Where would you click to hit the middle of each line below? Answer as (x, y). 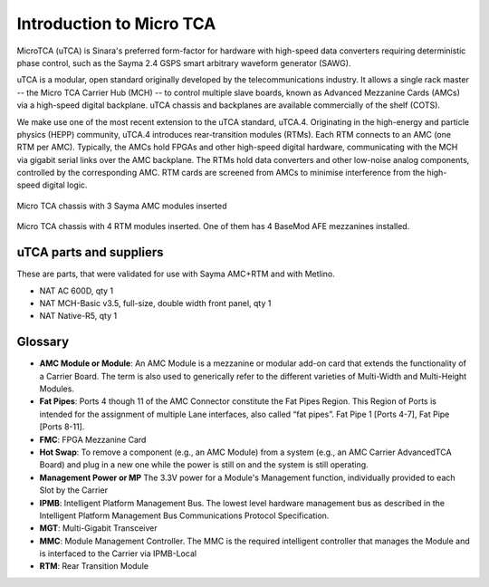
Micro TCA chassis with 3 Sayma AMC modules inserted (122, 206)
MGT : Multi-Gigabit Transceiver (98, 528)
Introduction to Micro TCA (116, 24)
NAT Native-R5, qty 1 (78, 316)
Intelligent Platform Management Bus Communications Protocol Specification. (184, 515)
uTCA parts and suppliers (90, 252)
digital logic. (65, 185)
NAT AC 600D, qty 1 (77, 291)
